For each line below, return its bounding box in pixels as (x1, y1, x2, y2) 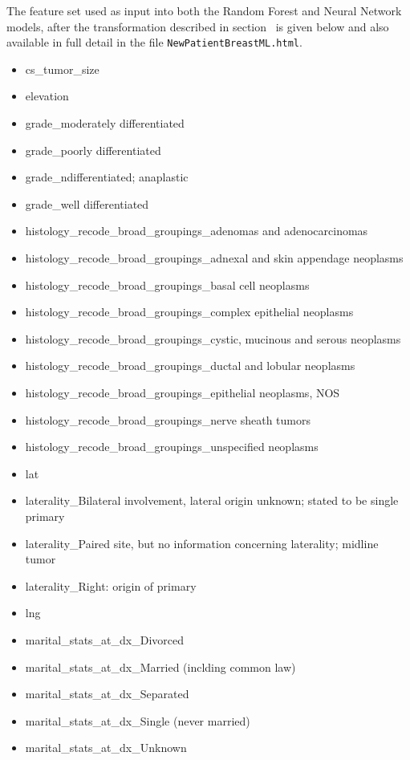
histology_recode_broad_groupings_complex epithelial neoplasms (25, 303, 354, 320)
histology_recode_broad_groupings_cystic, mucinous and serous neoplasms (25, 330, 401, 347)
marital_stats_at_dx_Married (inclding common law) (25, 658, 296, 675)
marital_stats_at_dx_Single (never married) (25, 712, 250, 729)
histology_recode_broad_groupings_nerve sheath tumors (25, 411, 311, 428)
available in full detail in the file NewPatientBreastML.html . (6, 34, 302, 51)
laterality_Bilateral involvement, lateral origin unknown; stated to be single (25, 492, 399, 509)
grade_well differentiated (25, 195, 149, 212)
